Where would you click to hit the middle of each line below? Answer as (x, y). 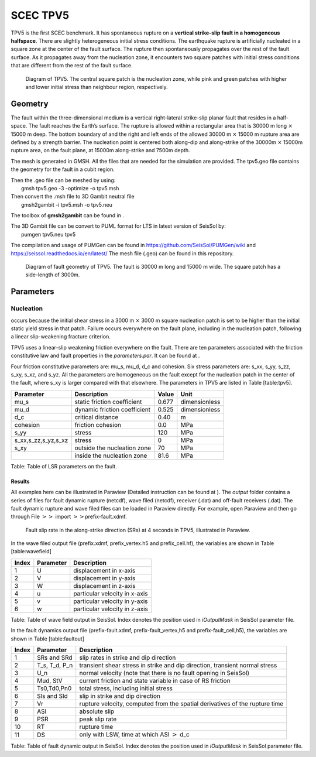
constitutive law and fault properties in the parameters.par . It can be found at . (105, 356)
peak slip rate (98, 719)
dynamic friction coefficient (113, 409)
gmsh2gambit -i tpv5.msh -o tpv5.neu (67, 204)
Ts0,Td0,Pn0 (54, 689)
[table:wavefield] (31, 552)
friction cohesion (98, 424)
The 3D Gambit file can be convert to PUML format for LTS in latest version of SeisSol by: (118, 226)
